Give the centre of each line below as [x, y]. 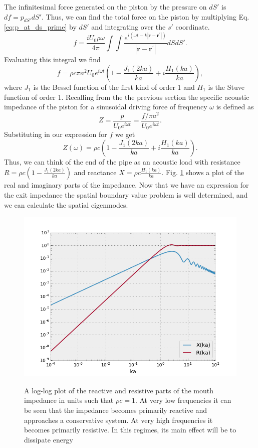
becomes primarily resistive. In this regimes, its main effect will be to [130, 430]
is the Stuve [226, 87]
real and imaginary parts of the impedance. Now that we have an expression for [126, 185]
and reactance [95, 172]
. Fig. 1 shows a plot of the [203, 172]
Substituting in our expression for [56, 134]
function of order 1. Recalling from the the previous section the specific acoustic [127, 97]
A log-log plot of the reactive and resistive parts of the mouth [119, 390]
